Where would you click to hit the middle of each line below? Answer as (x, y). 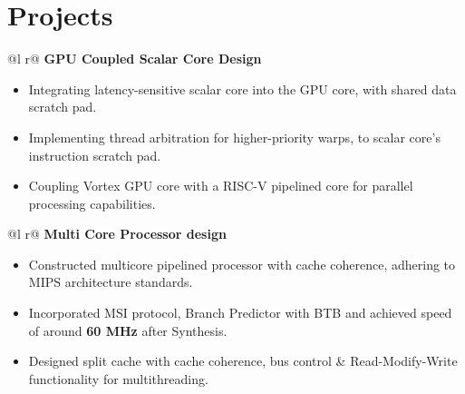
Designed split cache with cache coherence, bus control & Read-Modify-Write (243, 361)
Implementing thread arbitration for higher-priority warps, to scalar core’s (234, 137)
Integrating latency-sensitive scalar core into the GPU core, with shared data (242, 89)
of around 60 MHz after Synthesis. (128, 330)
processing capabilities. (92, 203)
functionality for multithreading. (118, 378)
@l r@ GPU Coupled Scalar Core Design (135, 59)
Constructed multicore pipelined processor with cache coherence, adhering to (242, 264)
